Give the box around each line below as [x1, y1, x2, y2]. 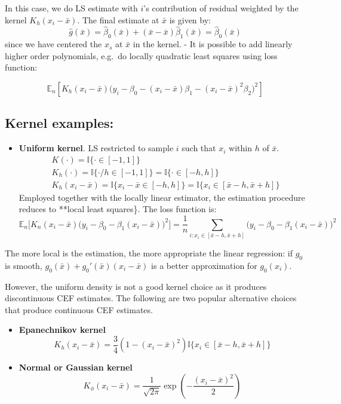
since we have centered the [5, 38, 102, 50]
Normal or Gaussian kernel [19, 361, 133, 374]
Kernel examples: [5, 114, 114, 132]
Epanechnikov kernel [19, 323, 106, 336]
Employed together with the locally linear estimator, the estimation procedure [19, 191, 305, 203]
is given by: [169, 13, 211, 26]
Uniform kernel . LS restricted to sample [19, 142, 174, 154]
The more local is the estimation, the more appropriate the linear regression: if [5, 246, 293, 259]
